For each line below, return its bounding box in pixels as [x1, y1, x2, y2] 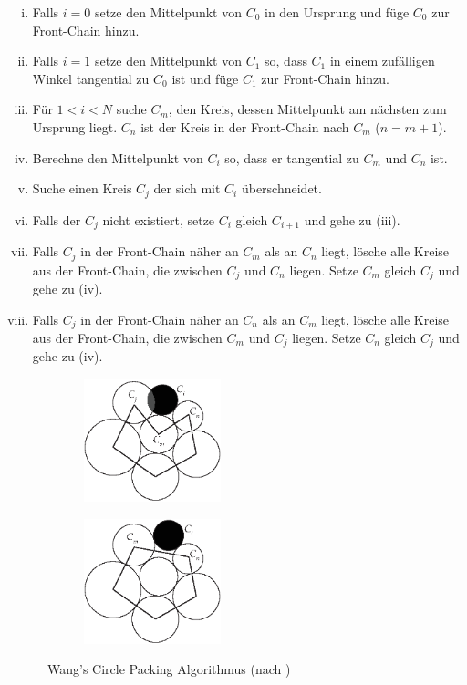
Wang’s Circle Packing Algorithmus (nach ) [47, 659, 291, 679]
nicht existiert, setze [102, 210, 215, 229]
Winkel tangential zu [32, 68, 150, 88]
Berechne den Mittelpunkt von [32, 148, 203, 167]
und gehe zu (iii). [304, 210, 400, 229]
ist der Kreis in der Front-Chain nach [140, 117, 349, 136]
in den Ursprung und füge [265, 3, 410, 21]
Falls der [32, 210, 81, 229]
